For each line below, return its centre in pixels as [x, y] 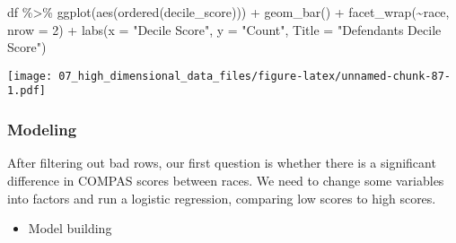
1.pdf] [26, 91]
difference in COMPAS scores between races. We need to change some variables [226, 180]
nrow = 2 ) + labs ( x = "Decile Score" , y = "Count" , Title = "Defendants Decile [224, 29]
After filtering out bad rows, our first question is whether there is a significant [222, 163]
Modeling [42, 130]
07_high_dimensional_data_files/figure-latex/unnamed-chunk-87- [254, 76]
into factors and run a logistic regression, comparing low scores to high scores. [222, 198]
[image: [30, 76]
